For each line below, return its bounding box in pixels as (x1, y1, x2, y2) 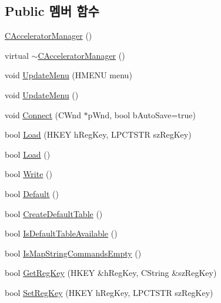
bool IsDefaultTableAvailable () (5, 227, 118, 239)
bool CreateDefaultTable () (5, 207, 103, 219)
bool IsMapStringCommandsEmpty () (5, 247, 142, 259)
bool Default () (5, 187, 59, 199)
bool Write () (5, 168, 52, 180)
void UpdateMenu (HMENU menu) (5, 69, 132, 81)
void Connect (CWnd (5, 108, 81, 121)
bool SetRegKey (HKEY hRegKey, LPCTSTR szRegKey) (5, 286, 213, 298)
